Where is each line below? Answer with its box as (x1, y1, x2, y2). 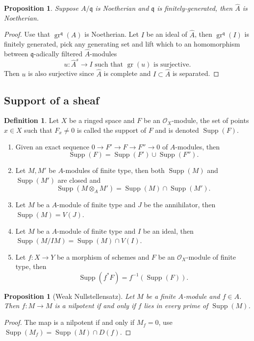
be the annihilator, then (144, 199, 216, 210)
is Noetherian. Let (84, 29, 139, 39)
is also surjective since (28, 68, 94, 78)
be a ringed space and (69, 115, 135, 125)
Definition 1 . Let (4, 115, 59, 125)
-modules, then (175, 141, 220, 151)
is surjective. (153, 61, 191, 69)
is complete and (103, 68, 151, 78)
